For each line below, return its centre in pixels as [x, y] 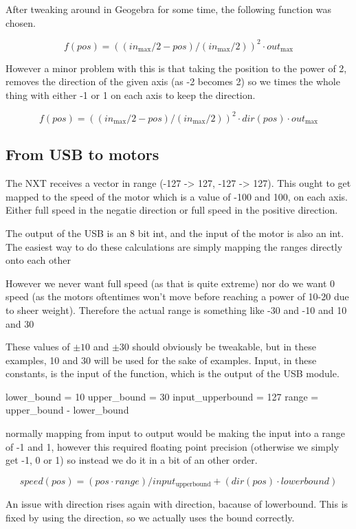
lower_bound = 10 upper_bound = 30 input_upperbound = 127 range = [162, 396]
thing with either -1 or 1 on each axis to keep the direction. [131, 94]
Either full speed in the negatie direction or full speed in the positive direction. [172, 210]
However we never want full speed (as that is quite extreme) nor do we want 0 [170, 283]
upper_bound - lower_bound [67, 410]
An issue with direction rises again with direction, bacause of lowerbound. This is [177, 504]
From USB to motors [82, 154]
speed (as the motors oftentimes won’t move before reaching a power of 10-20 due [177, 296]
